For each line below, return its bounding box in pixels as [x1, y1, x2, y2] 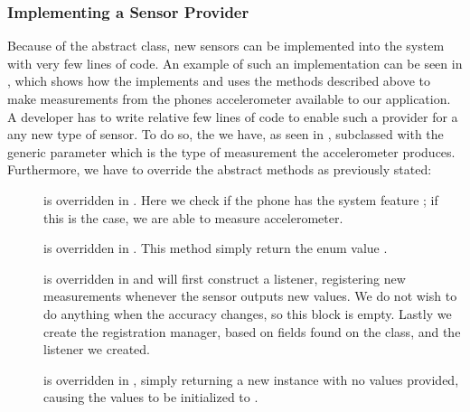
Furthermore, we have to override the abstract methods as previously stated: [7, 160, 432, 179]
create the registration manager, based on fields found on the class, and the [43, 322, 461, 341]
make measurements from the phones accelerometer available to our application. [7, 89, 451, 108]
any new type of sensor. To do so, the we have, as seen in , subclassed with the [7, 125, 444, 144]
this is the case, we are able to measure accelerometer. [43, 208, 343, 227]
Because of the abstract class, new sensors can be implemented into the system [7, 36, 445, 55]
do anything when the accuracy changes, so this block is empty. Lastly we [43, 304, 452, 323]
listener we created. [43, 340, 150, 359]
